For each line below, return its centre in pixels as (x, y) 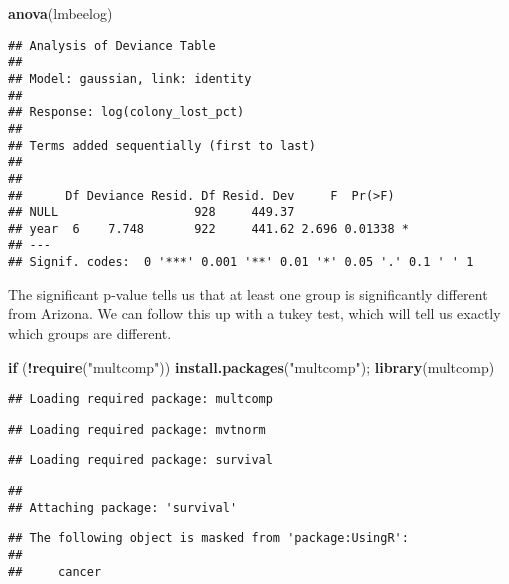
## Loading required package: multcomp (140, 399)
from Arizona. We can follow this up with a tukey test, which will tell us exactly (254, 313)
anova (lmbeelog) (60, 13)
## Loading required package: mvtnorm (137, 429)
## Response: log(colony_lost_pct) (126, 112)
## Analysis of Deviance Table (112, 45)
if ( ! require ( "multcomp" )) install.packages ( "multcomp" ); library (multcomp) (251, 366)
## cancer (55, 571)
